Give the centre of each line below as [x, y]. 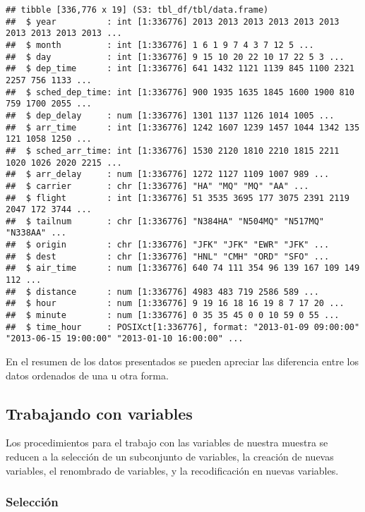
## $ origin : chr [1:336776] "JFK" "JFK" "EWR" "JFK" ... [168, 245]
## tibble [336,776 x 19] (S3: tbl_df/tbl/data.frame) [137, 10]
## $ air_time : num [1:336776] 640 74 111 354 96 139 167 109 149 [183, 268]
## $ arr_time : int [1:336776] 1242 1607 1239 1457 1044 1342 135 [183, 127]
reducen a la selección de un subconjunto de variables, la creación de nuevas [170, 457]
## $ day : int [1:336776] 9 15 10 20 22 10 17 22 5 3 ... [175, 57]
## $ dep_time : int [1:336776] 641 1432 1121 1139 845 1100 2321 [180, 69]
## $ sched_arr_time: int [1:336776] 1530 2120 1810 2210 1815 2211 [173, 151]
